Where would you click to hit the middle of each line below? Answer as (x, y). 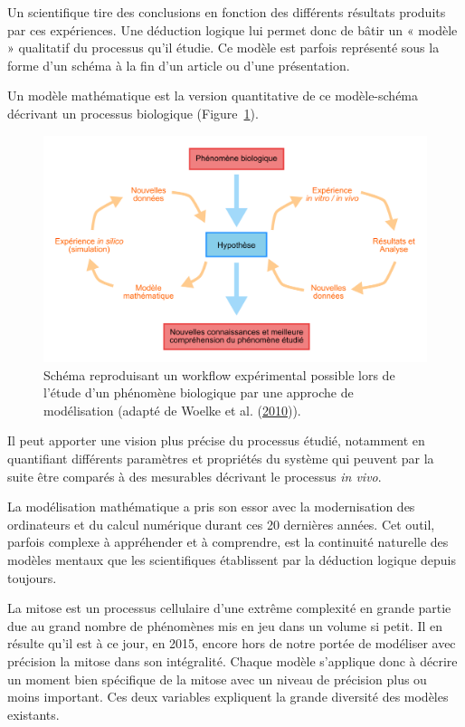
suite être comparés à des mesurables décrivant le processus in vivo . (195, 476)
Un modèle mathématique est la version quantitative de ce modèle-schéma (213, 96)
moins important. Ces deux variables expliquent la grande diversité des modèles (228, 697)
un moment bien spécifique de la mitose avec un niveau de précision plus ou (217, 679)
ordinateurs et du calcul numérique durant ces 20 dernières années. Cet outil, (221, 524)
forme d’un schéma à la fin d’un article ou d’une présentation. (179, 65)
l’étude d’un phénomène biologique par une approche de (199, 392)
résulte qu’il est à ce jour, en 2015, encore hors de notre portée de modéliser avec (232, 643)
